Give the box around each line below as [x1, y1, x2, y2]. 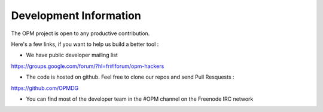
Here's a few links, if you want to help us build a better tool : [11, 41, 159, 48]
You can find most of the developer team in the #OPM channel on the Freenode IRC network [26, 95, 254, 102]
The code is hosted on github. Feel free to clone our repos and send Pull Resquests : [26, 73, 234, 80]
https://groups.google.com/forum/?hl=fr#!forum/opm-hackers [11, 63, 164, 70]
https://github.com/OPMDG [11, 84, 79, 92]
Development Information [11, 9, 142, 22]
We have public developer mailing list [26, 51, 118, 59]
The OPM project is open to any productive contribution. [11, 30, 150, 37]
